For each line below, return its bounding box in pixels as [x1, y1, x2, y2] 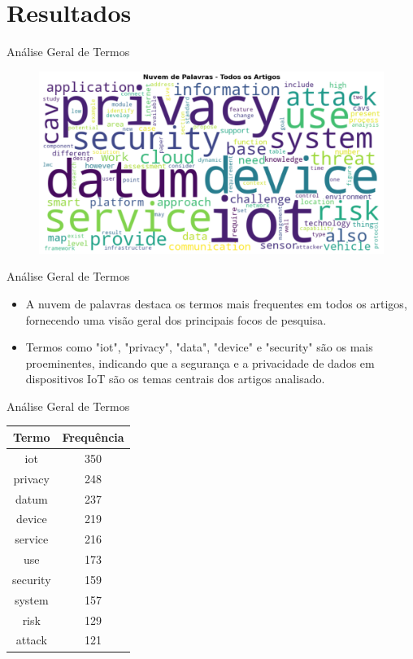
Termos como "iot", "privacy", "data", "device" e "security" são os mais [25, 338, 373, 356]
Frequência [62, 428, 124, 445]
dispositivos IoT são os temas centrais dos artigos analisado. [25, 370, 325, 387]
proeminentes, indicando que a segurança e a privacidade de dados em [25, 354, 375, 371]
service [15, 530, 49, 548]
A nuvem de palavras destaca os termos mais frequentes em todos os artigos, [25, 295, 407, 312]
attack [15, 631, 47, 648]
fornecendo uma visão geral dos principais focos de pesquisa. [25, 311, 327, 328]
